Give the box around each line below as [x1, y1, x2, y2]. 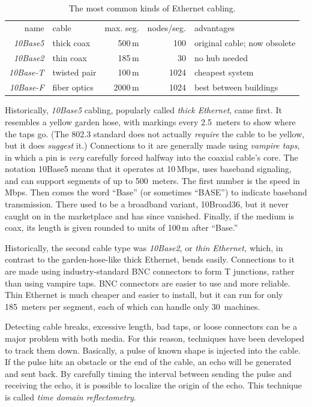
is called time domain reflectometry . [5, 390, 136, 403]
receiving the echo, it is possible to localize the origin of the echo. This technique [5, 379, 302, 391]
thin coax [52, 51, 87, 64]
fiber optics [52, 81, 94, 94]
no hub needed [194, 51, 248, 64]
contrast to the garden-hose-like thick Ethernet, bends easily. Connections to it [5, 253, 295, 266]
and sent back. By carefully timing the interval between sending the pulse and [5, 367, 292, 379]
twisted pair [52, 66, 97, 79]
